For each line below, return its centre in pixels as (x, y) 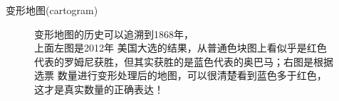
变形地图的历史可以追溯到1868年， (114, 34)
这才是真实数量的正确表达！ (99, 89)
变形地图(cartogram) (52, 10)
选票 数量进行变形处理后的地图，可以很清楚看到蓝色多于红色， (181, 75)
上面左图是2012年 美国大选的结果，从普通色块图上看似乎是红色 (181, 48)
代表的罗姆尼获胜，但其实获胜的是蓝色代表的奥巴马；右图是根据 (184, 61)
